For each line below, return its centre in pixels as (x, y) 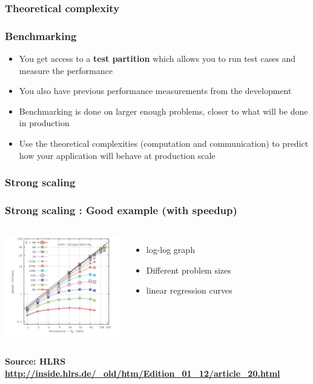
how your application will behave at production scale (117, 155)
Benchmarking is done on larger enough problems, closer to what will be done (163, 111)
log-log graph (170, 250)
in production (44, 123)
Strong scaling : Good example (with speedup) (121, 210)
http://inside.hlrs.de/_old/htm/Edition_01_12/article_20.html (143, 373)
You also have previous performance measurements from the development (155, 91)
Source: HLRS (35, 361)
